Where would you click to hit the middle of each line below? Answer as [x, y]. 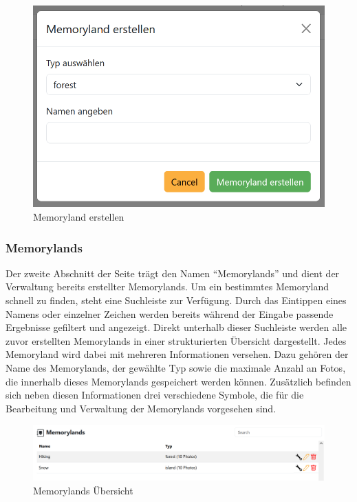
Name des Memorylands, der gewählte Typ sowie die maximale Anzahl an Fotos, [176, 367]
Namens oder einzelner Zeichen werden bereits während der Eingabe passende [170, 313]
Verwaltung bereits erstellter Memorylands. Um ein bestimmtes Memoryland [167, 287]
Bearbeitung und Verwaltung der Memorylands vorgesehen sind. [141, 408]
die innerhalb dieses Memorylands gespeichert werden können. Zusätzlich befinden [178, 381]
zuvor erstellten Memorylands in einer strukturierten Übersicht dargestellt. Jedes [176, 340]
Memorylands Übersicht [83, 490]
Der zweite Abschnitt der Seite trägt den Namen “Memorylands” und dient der [173, 273]
